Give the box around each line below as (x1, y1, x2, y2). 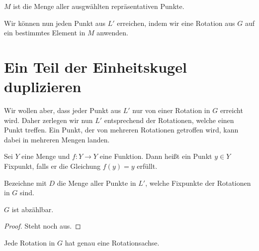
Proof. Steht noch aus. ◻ (4, 221, 81, 231)
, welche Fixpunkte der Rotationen (145, 177, 251, 188)
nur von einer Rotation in (132, 105, 210, 116)
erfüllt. (137, 161, 158, 171)
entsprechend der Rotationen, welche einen (104, 115, 234, 125)
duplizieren (4, 76, 82, 97)
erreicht (220, 105, 243, 116)
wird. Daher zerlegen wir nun (4, 115, 93, 125)
